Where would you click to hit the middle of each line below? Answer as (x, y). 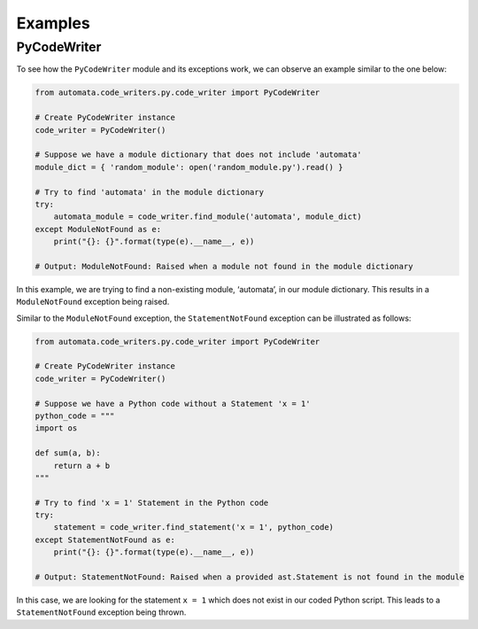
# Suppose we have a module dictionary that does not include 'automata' (198, 155)
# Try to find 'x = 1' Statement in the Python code (152, 502)
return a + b (82, 466)
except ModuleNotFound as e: (98, 229)
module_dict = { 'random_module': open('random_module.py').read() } (189, 167)
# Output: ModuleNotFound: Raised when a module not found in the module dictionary (224, 266)
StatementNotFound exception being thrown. (101, 612)
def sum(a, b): (68, 453)
